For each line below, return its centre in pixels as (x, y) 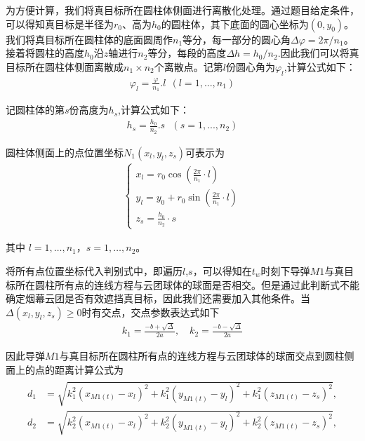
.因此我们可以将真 (318, 53)
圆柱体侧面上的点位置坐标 (65, 152)
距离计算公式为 (89, 369)
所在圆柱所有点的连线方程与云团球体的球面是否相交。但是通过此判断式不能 (187, 284)
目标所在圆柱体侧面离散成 (65, 66)
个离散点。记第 (188, 66)
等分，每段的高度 (187, 53)
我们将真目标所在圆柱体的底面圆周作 (89, 39)
